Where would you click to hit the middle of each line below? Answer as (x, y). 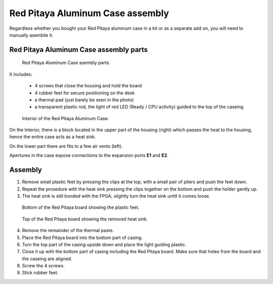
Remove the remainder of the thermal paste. (68, 231)
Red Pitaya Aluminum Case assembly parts (79, 50)
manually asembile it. (31, 35)
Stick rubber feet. (40, 273)
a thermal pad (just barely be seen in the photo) (84, 100)
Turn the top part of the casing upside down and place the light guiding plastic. (104, 244)
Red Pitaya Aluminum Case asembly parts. (66, 63)
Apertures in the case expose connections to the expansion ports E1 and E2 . (89, 155)
